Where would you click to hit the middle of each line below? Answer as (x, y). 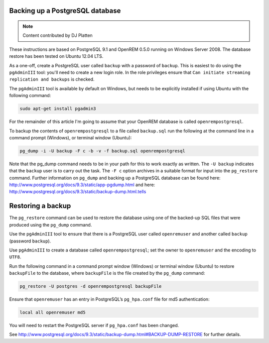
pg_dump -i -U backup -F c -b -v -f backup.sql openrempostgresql (102, 151)
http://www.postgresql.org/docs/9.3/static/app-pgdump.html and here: (82, 185)
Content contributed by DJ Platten (58, 35)
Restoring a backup (40, 206)
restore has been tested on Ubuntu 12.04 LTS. (56, 56)
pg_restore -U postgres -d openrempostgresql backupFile (91, 286)
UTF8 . (15, 257)
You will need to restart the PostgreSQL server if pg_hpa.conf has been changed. (94, 325)
